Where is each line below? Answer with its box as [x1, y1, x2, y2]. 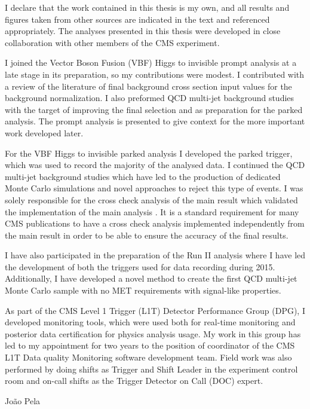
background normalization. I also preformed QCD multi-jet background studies [5, 91, 294, 104]
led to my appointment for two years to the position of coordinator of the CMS [5, 339, 295, 352]
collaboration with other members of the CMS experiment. [5, 36, 220, 48]
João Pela [5, 394, 41, 407]
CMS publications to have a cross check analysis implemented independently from [5, 217, 305, 230]
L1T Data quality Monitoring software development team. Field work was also [5, 351, 292, 364]
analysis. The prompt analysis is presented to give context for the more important [5, 115, 305, 127]
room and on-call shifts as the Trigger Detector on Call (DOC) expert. [5, 374, 263, 387]
